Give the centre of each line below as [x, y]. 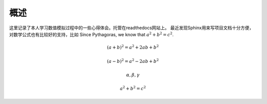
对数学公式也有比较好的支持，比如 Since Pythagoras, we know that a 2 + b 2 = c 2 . [91, 34]
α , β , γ [133, 75]
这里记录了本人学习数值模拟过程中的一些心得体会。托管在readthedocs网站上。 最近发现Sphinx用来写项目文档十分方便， [132, 28]
